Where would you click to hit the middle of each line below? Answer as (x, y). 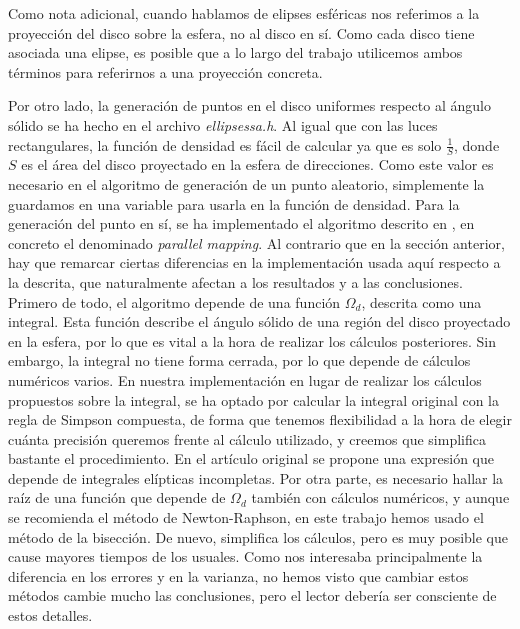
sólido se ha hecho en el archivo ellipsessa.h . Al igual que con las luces (223, 124)
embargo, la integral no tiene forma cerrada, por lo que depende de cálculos (239, 360)
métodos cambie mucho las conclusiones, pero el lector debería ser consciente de (252, 595)
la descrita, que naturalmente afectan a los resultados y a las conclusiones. (235, 281)
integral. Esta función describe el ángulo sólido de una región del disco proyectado (259, 321)
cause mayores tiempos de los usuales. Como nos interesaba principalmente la (245, 556)
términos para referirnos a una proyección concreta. (165, 71)
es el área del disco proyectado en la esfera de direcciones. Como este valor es (257, 164)
